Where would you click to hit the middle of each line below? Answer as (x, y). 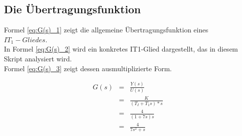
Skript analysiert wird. (38, 58)
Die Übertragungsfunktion (73, 9)
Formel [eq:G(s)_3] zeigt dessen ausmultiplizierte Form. (88, 68)
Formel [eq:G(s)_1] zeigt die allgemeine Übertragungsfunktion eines (106, 30)
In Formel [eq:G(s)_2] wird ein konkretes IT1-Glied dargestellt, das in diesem (121, 49)
